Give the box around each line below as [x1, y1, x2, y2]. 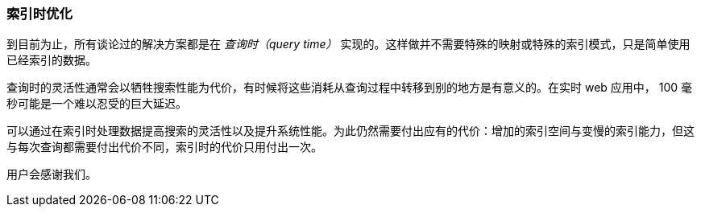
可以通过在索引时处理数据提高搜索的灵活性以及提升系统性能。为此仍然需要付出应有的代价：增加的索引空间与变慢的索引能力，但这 [6, 124, 695, 138]
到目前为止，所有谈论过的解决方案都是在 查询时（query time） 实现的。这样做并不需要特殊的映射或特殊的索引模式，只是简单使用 [6, 37, 691, 51]
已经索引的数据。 [6, 53, 97, 68]
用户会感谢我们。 [6, 167, 97, 182]
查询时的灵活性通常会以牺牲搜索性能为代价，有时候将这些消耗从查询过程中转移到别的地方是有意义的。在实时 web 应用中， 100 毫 [6, 80, 693, 95]
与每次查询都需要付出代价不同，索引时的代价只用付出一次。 [6, 140, 322, 154]
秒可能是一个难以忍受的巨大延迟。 [6, 96, 187, 111]
